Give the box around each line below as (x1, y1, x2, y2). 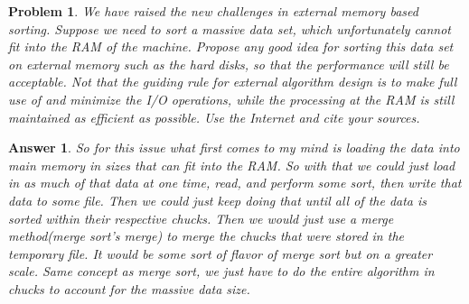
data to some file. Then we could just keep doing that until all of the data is (8, 190, 427, 209)
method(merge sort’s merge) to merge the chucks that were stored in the (8, 226, 404, 245)
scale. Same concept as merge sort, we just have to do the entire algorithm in (8, 262, 435, 281)
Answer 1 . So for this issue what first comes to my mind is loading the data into (8, 138, 460, 157)
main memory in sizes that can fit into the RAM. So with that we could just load (8, 155, 455, 174)
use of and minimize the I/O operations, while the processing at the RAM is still (8, 89, 455, 108)
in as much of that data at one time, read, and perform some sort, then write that (8, 173, 462, 192)
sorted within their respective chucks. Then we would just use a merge (8, 208, 394, 227)
